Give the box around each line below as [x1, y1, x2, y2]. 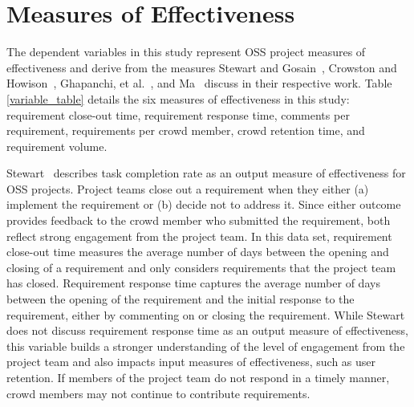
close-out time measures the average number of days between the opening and [6, 243, 389, 260]
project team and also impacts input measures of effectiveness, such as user [6, 353, 376, 370]
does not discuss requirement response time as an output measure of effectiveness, [6, 322, 408, 339]
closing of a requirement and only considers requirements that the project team [6, 258, 396, 275]
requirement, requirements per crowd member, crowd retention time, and [6, 122, 365, 139]
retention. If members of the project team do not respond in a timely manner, [6, 369, 390, 385]
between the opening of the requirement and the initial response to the [6, 291, 355, 307]
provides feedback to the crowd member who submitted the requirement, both [6, 212, 391, 229]
